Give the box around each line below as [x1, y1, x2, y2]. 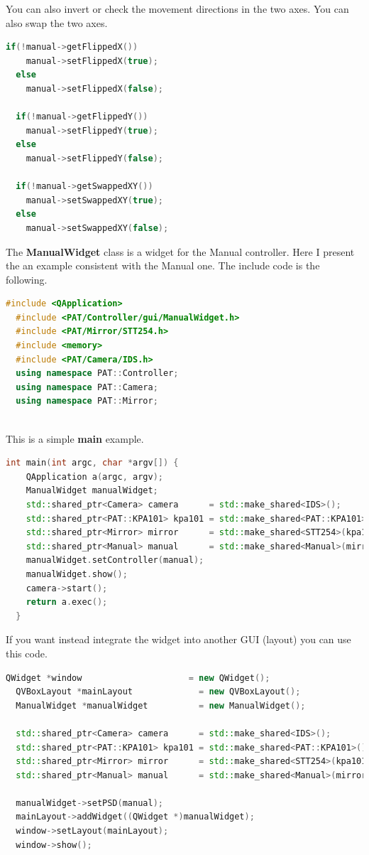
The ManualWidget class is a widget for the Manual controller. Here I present [6, 244, 355, 259]
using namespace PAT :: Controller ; [16, 368, 179, 379]
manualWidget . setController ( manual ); [26, 555, 204, 566]
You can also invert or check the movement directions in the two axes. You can [6, 1, 349, 16]
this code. [6, 645, 48, 660]
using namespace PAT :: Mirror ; [16, 396, 158, 407]
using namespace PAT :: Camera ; [16, 382, 158, 392]
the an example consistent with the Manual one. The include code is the [6, 258, 320, 273]
